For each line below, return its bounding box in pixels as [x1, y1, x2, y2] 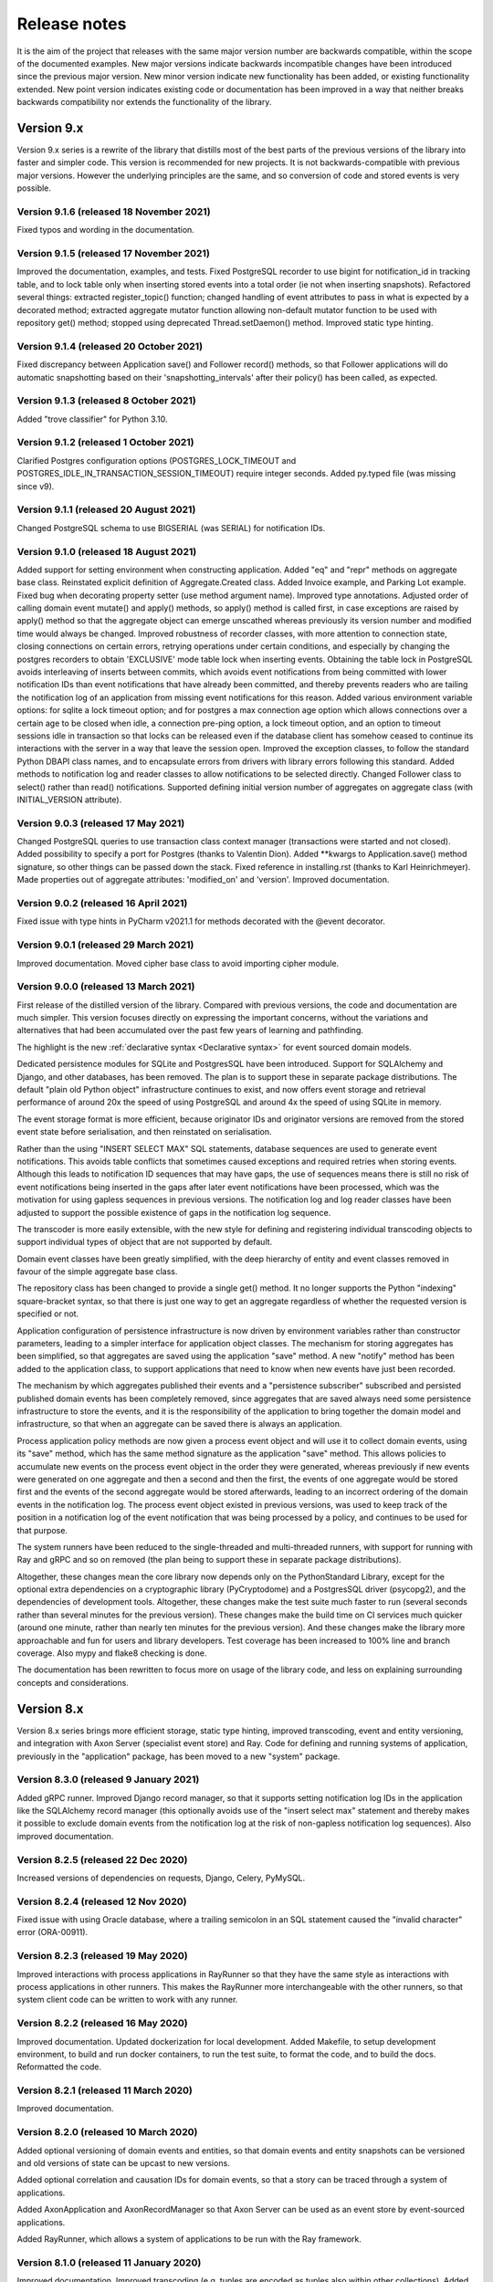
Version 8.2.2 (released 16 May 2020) [16, 2017, 188, 2030]
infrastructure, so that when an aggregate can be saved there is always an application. [16, 1418, 342, 1429]
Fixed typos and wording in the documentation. [16, 225, 195, 236]
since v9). [16, 480, 55, 492]
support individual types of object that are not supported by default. [16, 1237, 273, 1248]
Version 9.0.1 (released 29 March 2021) [16, 938, 194, 951]
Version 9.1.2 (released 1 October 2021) [16, 436, 195, 449]
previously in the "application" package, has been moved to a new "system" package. [16, 1751, 341, 1762]
